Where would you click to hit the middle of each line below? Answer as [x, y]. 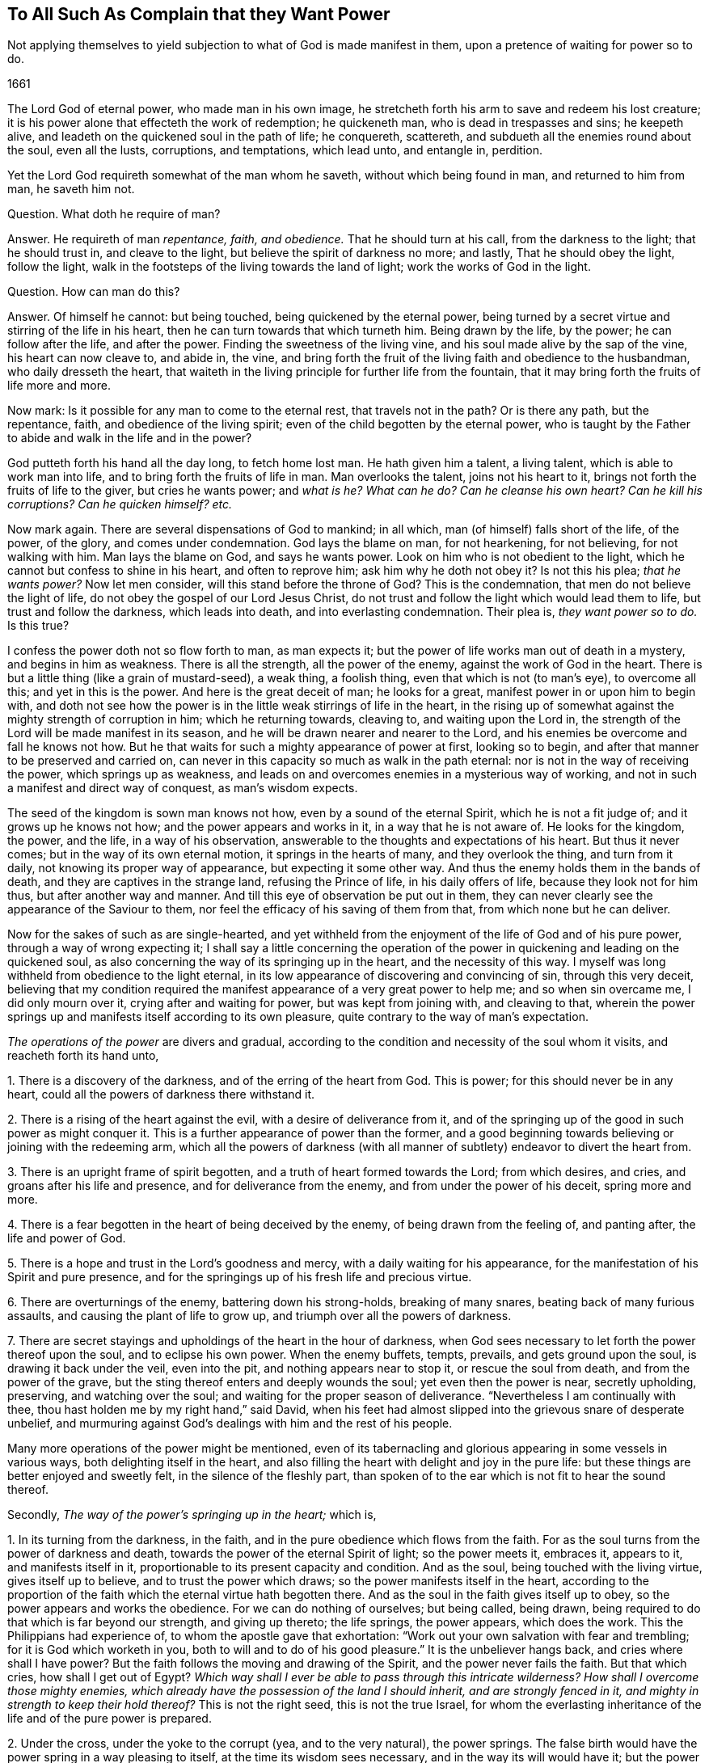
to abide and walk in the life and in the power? [130, 438]
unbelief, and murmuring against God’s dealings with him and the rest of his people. [230, 1423]
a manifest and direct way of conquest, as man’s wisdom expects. [183, 788]
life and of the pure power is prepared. [110, 1719]
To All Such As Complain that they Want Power [199, 14]
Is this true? [38, 626]
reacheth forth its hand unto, [83, 1056]
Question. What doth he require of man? [114, 214]
